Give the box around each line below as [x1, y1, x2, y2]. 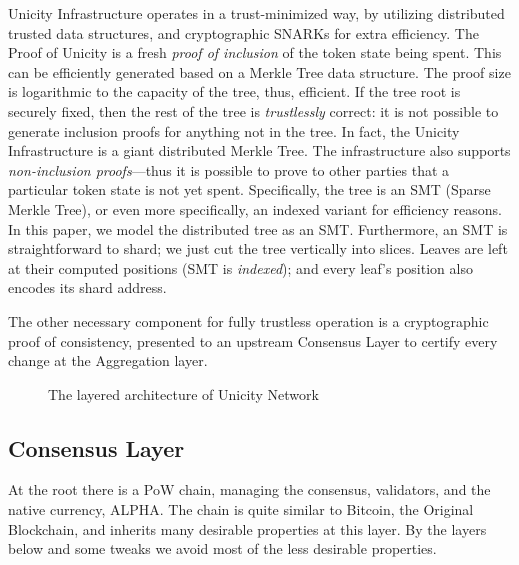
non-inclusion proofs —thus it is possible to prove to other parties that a [8, 159, 450, 180]
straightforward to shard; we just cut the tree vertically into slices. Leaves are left [8, 238, 508, 259]
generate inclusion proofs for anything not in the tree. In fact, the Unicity [8, 120, 460, 141]
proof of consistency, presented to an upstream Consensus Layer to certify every [8, 330, 498, 351]
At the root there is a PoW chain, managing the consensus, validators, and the [8, 479, 491, 500]
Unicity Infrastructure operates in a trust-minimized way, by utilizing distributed [8, 3, 505, 23]
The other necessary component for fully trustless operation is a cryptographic [8, 310, 489, 331]
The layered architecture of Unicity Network [48, 383, 319, 404]
